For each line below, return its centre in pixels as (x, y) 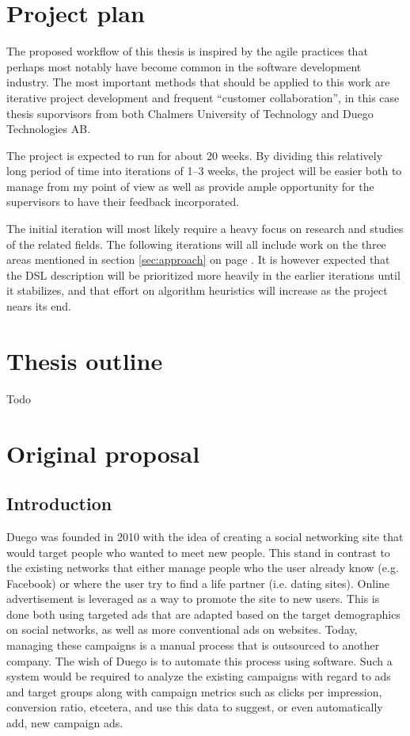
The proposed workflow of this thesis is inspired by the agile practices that (187, 51)
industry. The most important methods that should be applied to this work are (198, 82)
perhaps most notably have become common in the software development (184, 66)
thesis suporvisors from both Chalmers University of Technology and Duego (190, 113)
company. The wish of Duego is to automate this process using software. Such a (199, 660)
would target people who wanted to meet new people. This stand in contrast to (198, 552)
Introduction (59, 503)
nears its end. (39, 306)
